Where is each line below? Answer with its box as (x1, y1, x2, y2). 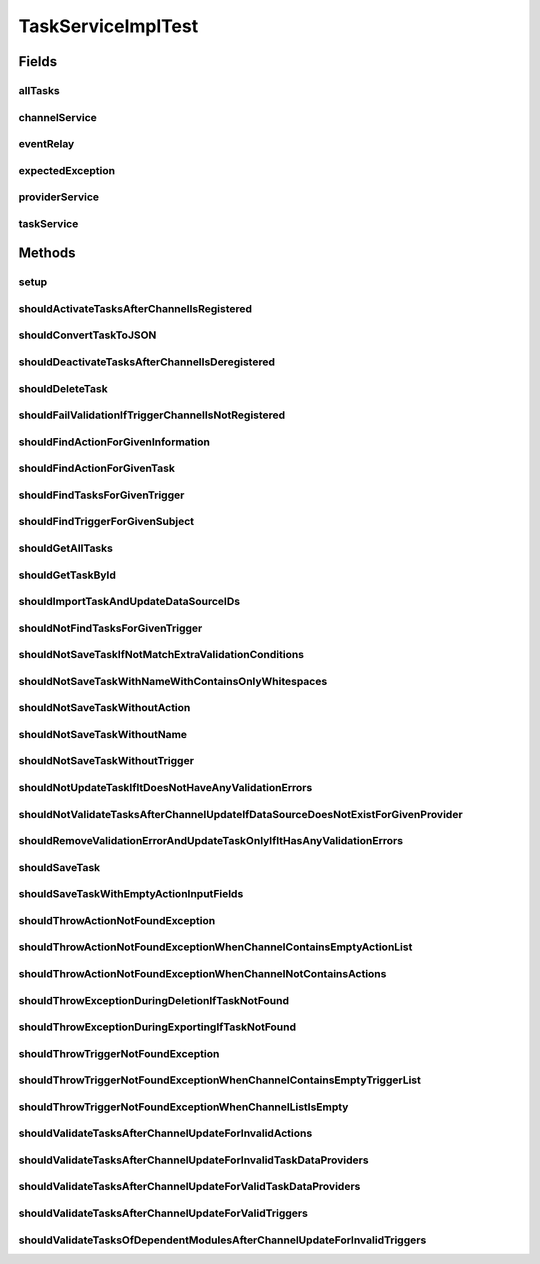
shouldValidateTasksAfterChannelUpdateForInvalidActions (18, 1126, 313, 1140)
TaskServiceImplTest (18, 15, 199, 37)
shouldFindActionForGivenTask (18, 461, 175, 475)
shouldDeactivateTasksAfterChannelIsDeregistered (18, 355, 275, 369)
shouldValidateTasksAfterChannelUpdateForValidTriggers (18, 1206, 309, 1220)
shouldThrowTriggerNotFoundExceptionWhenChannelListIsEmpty (18, 1100, 349, 1114)
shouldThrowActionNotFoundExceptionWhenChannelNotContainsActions (18, 966, 387, 980)
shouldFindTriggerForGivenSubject (18, 515, 195, 529)
